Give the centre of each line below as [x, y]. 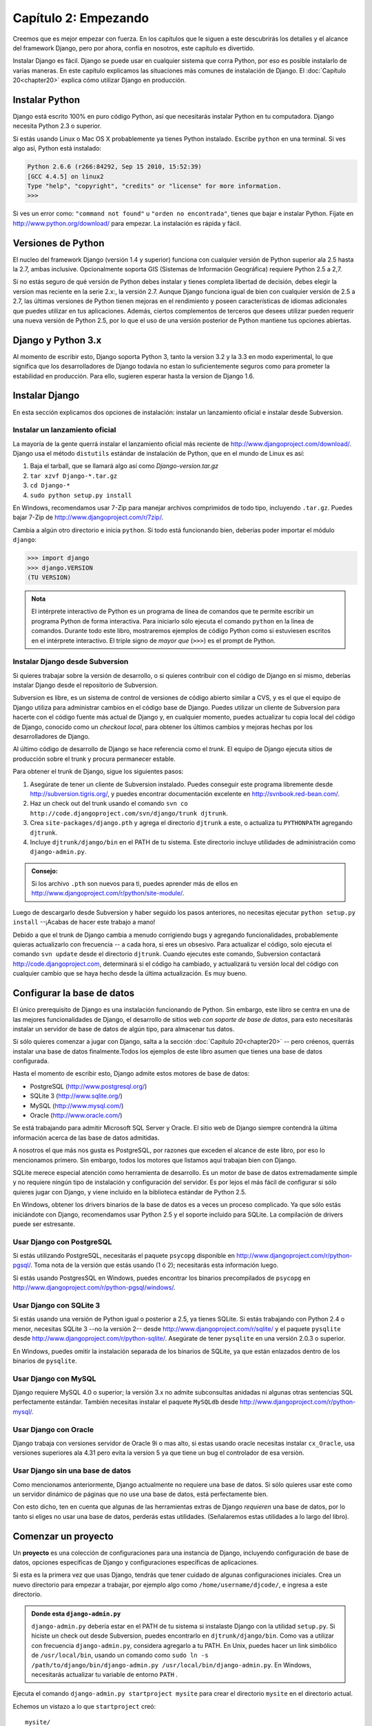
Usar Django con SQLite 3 [56, 1306]
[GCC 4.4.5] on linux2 [65, 176]
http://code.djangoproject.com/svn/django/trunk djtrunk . [129, 813]
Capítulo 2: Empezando [81, 18]
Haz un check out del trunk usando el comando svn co [109, 804]
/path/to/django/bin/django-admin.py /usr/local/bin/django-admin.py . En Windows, [171, 1665]
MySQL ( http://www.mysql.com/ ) [77, 1105]
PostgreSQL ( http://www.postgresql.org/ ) [89, 1086]
